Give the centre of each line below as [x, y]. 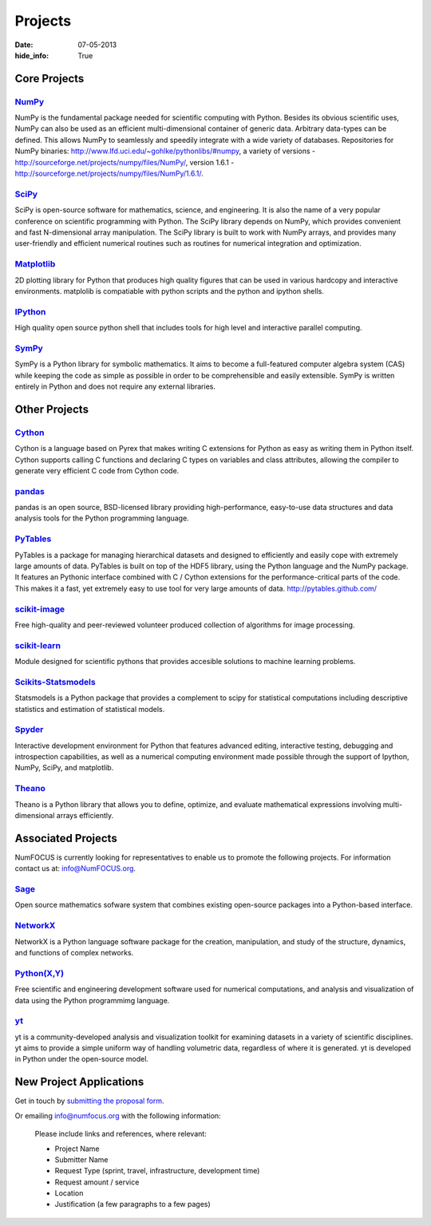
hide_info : [32, 55]
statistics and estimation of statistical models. [90, 709]
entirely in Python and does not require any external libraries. [115, 386]
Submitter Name [81, 1159]
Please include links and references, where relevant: [121, 1134]
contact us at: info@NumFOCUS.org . [75, 868]
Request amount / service [97, 1182]
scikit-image [40, 609]
